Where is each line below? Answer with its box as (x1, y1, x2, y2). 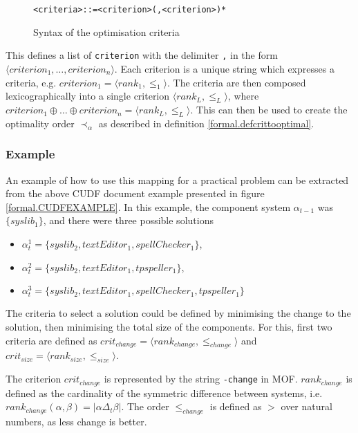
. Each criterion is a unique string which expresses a (114, 61, 335, 75)
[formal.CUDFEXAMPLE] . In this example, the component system (6, 199, 291, 214)
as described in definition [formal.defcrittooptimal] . (98, 116, 314, 130)
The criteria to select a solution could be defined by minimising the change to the (6, 306, 351, 320)
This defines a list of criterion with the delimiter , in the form (6, 48, 278, 62)
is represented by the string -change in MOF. (104, 371, 298, 386)
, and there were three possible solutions (43, 213, 214, 228)
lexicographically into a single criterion (6, 89, 170, 103)
